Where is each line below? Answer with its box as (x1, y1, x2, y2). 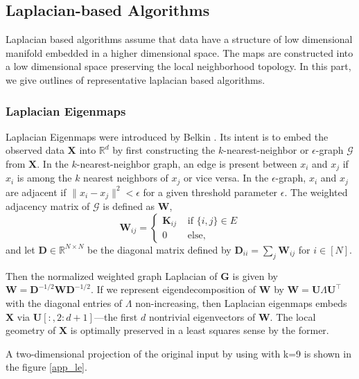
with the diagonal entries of (6, 295, 123, 310)
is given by (232, 268, 278, 283)
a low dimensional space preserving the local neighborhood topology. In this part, (6, 59, 351, 73)
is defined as (103, 199, 155, 213)
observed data (6, 143, 64, 157)
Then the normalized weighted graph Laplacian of (6, 268, 218, 283)
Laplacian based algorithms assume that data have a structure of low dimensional (6, 32, 353, 46)
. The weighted (284, 184, 348, 199)
